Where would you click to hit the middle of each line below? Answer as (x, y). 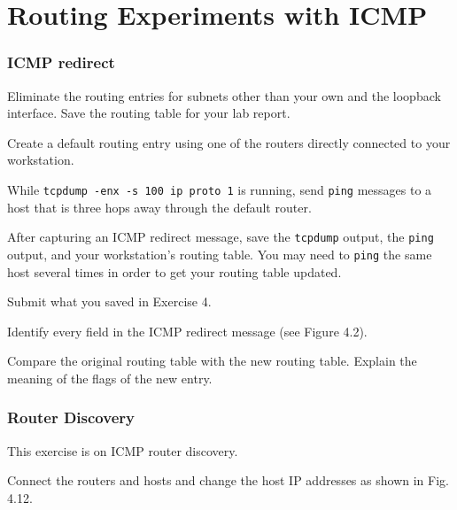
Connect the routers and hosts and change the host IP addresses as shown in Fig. (228, 480)
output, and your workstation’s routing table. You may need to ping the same (220, 254)
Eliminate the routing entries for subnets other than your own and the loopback (224, 95)
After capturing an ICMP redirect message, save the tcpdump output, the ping (221, 237)
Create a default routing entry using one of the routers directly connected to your (229, 142)
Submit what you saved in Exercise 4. (109, 301)
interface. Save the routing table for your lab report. (149, 113)
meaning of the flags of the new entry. (110, 378)
